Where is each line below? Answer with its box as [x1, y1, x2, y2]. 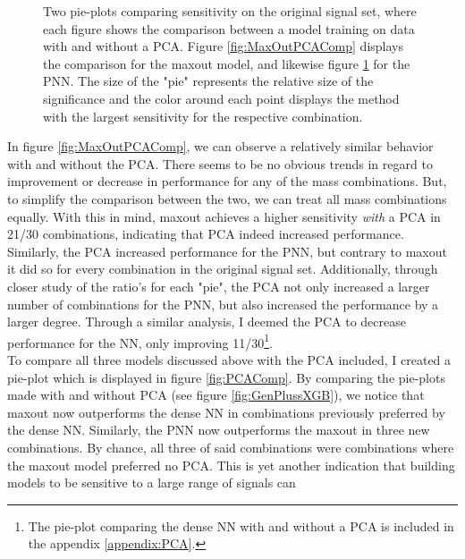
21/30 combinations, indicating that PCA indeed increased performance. [7, 224, 404, 243]
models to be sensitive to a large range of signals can [7, 473, 296, 492]
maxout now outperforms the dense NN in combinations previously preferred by [7, 402, 445, 421]
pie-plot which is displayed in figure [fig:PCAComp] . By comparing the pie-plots [7, 368, 445, 386]
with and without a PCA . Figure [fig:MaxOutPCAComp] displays [43, 37, 403, 55]
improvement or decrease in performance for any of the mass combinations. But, [7, 172, 447, 191]
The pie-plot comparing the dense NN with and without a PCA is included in [28, 516, 454, 535]
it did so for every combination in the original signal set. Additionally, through [7, 259, 438, 278]
